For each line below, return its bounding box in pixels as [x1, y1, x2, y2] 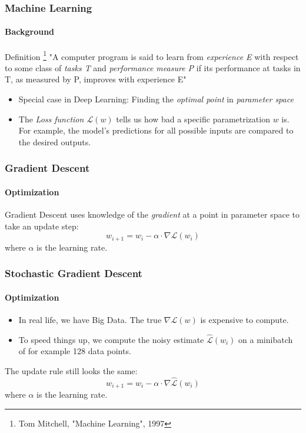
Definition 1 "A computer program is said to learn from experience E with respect [5, 48, 299, 62]
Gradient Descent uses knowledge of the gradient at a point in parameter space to [5, 208, 300, 221]
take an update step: [5, 219, 79, 232]
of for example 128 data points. [18, 345, 131, 357]
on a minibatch [238, 333, 293, 345]
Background [5, 25, 55, 38]
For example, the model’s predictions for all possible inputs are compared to [18, 124, 294, 136]
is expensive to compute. [200, 313, 289, 325]
